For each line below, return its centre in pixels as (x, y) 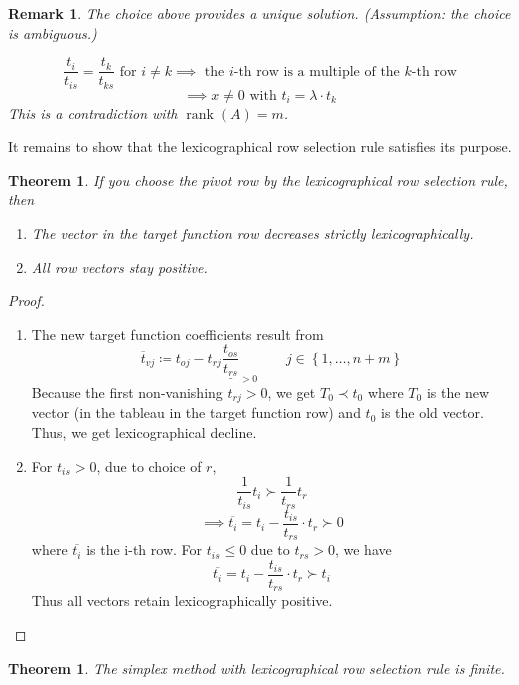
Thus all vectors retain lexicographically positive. (182, 600)
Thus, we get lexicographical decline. (144, 432)
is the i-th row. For (144, 549)
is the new (458, 391)
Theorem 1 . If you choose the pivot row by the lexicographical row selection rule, (258, 179)
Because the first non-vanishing (127, 391)
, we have (363, 549)
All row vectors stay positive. (119, 266)
